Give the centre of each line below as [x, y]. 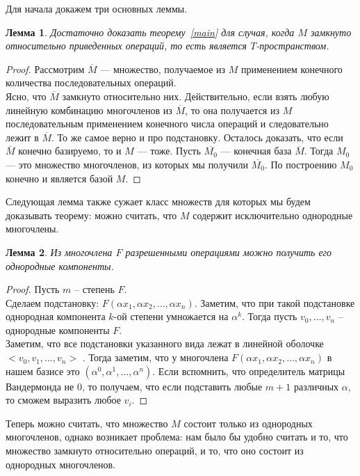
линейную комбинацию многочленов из [89, 110]
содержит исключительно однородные [273, 215]
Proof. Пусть [33, 289]
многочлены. [32, 229]
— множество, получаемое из [163, 69]
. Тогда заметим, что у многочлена [155, 357]
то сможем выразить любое [63, 400]
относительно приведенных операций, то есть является [126, 46]
